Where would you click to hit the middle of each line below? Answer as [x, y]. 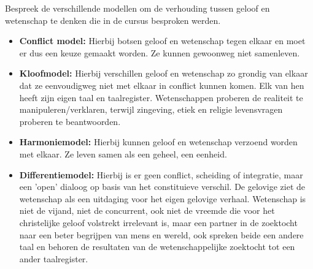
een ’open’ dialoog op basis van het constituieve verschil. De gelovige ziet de [162, 187]
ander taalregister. [54, 258]
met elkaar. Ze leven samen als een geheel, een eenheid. [123, 153]
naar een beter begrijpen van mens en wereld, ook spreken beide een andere [161, 234]
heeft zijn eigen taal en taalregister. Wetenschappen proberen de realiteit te [161, 97]
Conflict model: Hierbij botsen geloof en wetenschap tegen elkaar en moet [162, 41]
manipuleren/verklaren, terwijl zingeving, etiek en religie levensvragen [151, 109]
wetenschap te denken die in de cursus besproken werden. [113, 20]
